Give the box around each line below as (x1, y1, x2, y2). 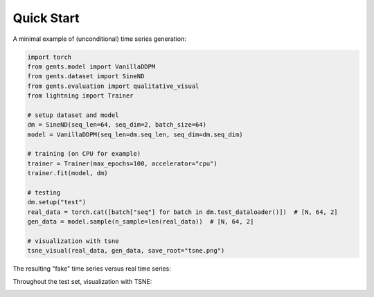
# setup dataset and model (27, 111, 119, 119)
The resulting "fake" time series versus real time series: (12, 264, 171, 273)
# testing (27, 189, 61, 197)
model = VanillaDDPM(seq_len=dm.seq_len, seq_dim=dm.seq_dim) (27, 130, 243, 138)
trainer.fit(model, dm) (27, 170, 109, 177)
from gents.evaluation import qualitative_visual (27, 82, 199, 90)
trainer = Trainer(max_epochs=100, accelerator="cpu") (27, 159, 217, 168)
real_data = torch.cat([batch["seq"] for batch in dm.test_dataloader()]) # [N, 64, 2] (27, 208, 339, 216)
